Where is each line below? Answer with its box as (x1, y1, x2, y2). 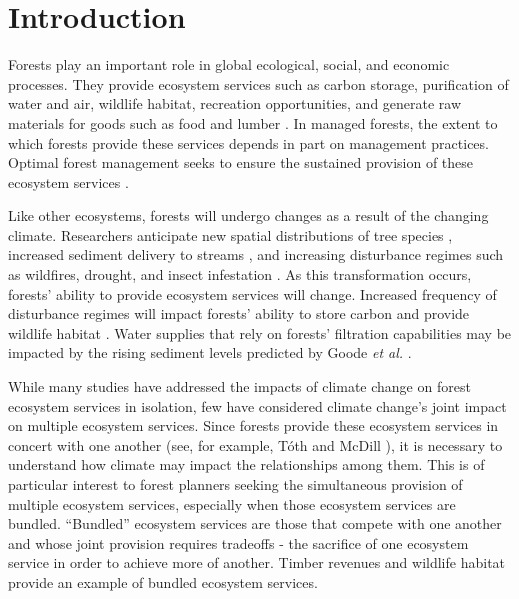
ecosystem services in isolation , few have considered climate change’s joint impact (8, 395, 507, 416)
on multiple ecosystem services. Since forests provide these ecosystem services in (8, 415, 499, 436)
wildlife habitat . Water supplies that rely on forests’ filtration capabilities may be (8, 322, 512, 343)
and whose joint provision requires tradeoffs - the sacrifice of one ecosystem (8, 532, 469, 553)
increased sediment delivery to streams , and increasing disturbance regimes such (8, 244, 504, 265)
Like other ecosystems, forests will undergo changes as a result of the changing (8, 205, 489, 226)
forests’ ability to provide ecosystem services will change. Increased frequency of (8, 283, 497, 304)
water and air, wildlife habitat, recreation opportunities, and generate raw (8, 93, 462, 114)
